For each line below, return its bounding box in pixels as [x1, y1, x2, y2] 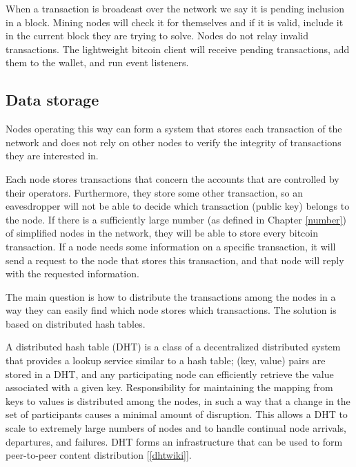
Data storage [6, 89, 99, 110]
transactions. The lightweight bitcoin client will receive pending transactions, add [6, 41, 350, 56]
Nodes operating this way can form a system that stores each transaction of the [6, 121, 342, 136]
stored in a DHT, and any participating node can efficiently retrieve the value [6, 366, 334, 381]
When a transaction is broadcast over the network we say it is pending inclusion [6, 1, 344, 15]
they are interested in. [6, 148, 99, 163]
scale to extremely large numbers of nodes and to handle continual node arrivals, [6, 421, 347, 435]
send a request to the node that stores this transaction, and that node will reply [6, 252, 344, 267]
